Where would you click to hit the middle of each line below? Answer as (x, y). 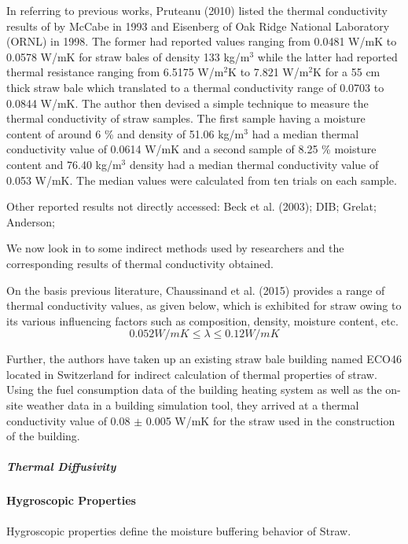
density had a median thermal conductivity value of (254, 164)
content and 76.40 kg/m (64, 164)
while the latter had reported (327, 56)
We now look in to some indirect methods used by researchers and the (175, 248)
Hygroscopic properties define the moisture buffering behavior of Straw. (179, 530)
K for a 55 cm (347, 72)
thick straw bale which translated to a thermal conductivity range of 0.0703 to (195, 87)
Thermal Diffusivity (61, 467)
